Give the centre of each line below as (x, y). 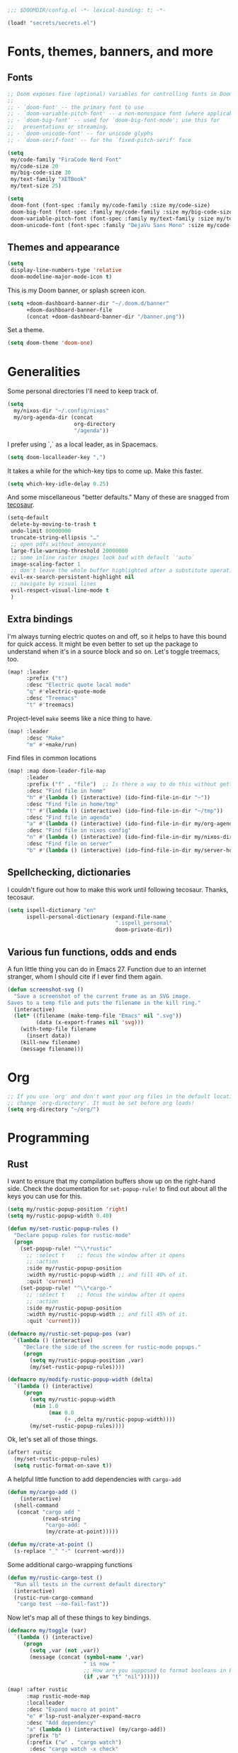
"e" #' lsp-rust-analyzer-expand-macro (83, 1716)
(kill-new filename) (50, 1042)
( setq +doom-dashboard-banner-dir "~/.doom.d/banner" (89, 303)
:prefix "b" (44, 1736)
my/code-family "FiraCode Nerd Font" (66, 160)
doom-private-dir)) (144, 930)
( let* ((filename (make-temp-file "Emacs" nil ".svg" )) (98, 1016)
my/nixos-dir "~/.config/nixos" (62, 411)
